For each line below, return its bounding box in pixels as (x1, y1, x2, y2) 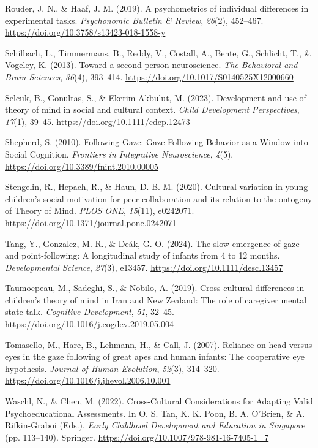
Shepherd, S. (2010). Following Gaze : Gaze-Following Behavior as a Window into (5, 135, 308, 148)
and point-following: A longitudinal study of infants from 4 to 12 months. (5, 249, 280, 262)
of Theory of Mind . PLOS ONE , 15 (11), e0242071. (5, 204, 194, 217)
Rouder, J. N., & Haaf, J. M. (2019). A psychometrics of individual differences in (5, 2, 309, 14)
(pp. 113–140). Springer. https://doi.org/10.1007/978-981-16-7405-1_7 (5, 430, 269, 443)
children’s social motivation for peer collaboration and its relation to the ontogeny (5, 192, 312, 205)
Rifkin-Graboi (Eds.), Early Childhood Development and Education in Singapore (5, 419, 305, 431)
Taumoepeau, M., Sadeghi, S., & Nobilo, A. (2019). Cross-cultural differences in (5, 281, 305, 294)
